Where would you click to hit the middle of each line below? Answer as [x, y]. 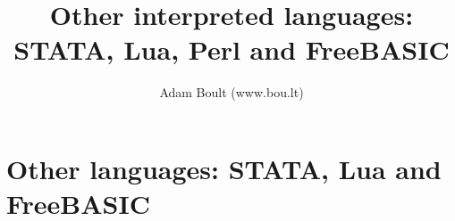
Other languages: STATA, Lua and [224, 168]
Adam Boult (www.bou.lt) [232, 92]
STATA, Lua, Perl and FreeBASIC [232, 49]
